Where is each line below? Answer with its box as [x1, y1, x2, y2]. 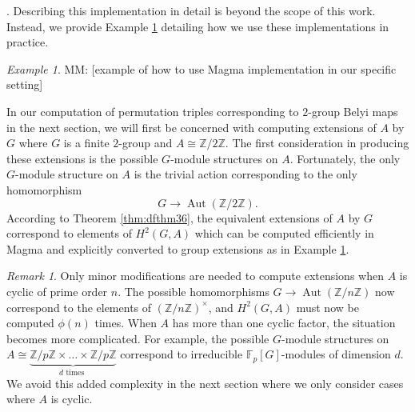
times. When [94, 314, 157, 331]
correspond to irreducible [120, 346, 243, 362]
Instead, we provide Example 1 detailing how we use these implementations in [6, 18, 389, 34]
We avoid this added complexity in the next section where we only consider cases [6, 374, 404, 391]
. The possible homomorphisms [118, 282, 269, 299]
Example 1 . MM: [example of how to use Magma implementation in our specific [6, 60, 397, 77]
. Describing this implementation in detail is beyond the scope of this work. [6, 2, 376, 18]
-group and [118, 134, 173, 151]
